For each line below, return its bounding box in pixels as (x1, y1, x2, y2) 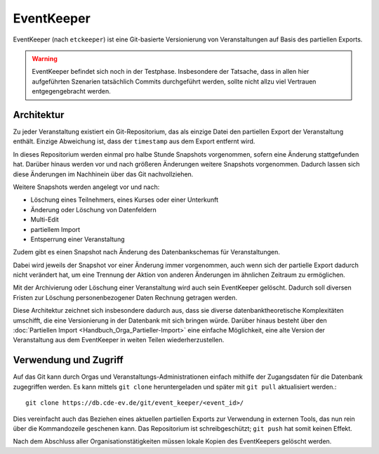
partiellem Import (30, 225, 81, 233)
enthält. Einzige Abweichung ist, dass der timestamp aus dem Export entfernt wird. (13, 137, 255, 145)
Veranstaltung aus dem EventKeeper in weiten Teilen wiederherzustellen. (13, 336, 225, 344)
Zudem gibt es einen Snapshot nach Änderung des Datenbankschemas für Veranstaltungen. (13, 248, 280, 257)
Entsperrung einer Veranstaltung (30, 235, 126, 243)
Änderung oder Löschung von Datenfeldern (30, 205, 157, 214)
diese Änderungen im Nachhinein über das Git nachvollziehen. (13, 169, 194, 179)
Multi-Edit (30, 215, 59, 224)
